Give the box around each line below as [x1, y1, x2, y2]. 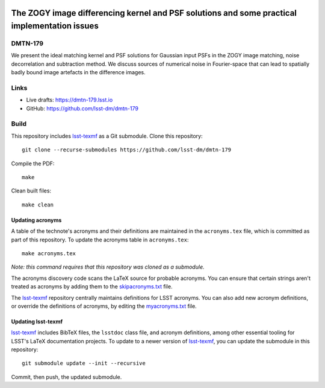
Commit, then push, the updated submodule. [11, 373, 122, 380]
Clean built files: [11, 187, 51, 194]
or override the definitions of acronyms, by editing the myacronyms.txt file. [11, 302, 197, 310]
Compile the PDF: [11, 160, 55, 167]
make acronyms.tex [22, 250, 76, 256]
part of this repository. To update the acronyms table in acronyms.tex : [11, 236, 189, 243]
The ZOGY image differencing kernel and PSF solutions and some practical [11, 8, 297, 18]
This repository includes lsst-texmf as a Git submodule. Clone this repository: [11, 132, 203, 139]
